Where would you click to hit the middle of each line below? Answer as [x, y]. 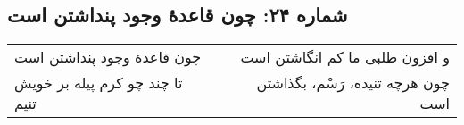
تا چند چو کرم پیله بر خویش [99, 83]
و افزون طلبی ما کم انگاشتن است [345, 57]
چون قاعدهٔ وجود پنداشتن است [108, 57]
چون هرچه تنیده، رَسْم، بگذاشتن [353, 83]
